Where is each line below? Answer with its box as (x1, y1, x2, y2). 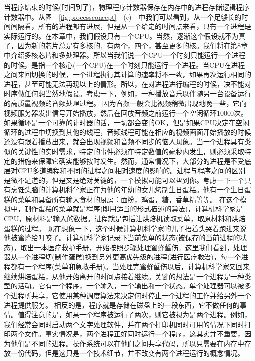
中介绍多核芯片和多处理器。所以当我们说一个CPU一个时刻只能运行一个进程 (4, 50, 246, 60)
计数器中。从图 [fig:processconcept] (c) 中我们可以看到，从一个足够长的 (4, 11, 242, 22)
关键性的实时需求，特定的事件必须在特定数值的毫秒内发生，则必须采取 (17, 146, 244, 156)
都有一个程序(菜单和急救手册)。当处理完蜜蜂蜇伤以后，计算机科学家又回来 (10, 261, 250, 272)
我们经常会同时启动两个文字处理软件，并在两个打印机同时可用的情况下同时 (4, 319, 244, 329)
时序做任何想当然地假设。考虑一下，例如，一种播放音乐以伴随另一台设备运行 (4, 88, 251, 99)
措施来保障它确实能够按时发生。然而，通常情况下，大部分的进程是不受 (17, 155, 244, 166)
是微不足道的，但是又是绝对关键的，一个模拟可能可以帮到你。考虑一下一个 (4, 175, 244, 185)
